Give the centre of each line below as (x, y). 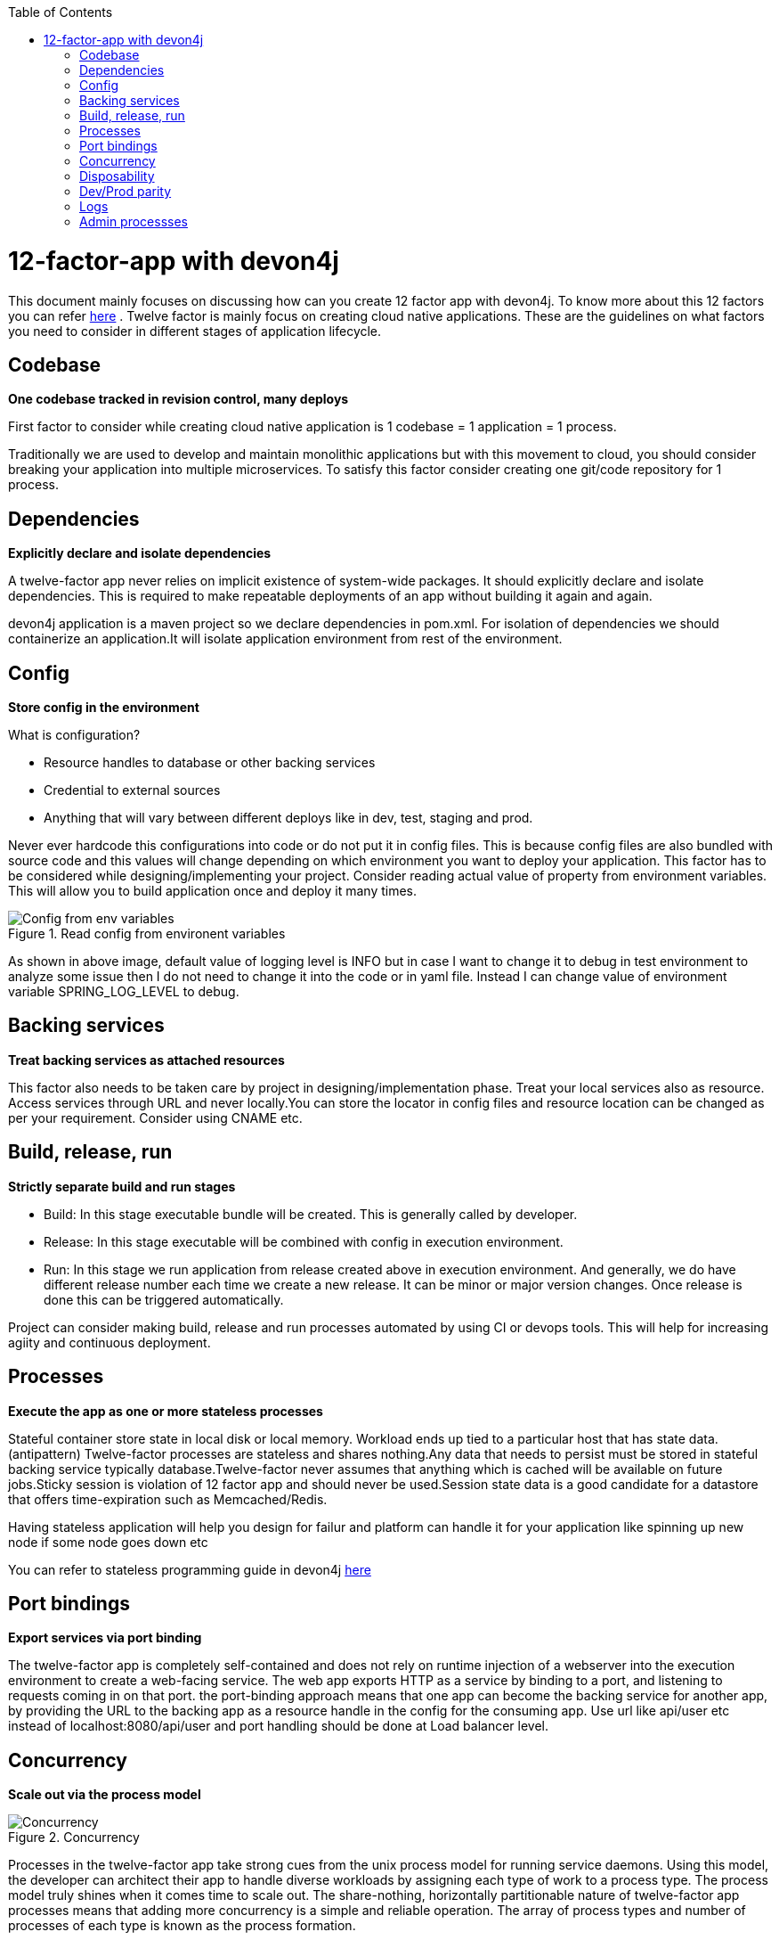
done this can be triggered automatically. (164, 1299)
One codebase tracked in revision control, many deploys (179, 399)
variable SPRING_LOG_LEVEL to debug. (124, 992)
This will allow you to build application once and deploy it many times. (213, 891)
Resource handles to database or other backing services (210, 763)
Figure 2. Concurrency (74, 1838)
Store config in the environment (104, 708)
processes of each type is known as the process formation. (182, 1926)
